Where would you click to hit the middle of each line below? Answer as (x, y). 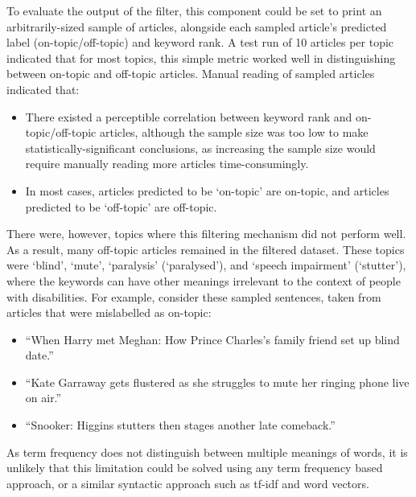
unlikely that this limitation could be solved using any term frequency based (195, 468)
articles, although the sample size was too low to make (234, 132)
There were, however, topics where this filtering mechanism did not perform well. (206, 234)
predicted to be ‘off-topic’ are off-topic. (121, 206)
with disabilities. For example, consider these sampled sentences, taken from (194, 296)
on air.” (43, 398)
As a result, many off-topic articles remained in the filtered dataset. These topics (206, 249)
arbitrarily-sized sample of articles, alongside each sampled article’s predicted (197, 26)
